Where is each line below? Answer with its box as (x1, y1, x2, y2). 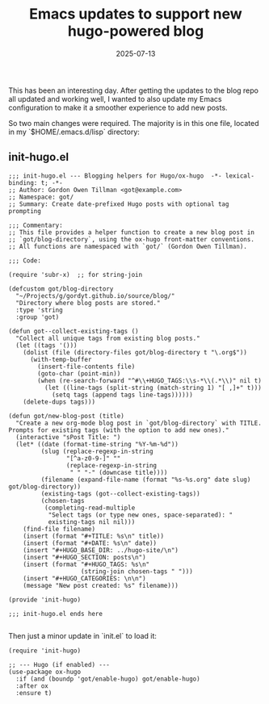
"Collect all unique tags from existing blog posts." (15, 334, 200, 342)
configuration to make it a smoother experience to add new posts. (8, 103, 228, 112)
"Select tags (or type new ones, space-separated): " (48, 510, 233, 519)
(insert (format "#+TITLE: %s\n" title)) (23, 532, 164, 540)
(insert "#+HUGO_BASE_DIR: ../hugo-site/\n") (23, 546, 179, 554)
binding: (8, 178, 38, 186)
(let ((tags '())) (15, 341, 78, 350)
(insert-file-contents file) (37, 362, 136, 371)
